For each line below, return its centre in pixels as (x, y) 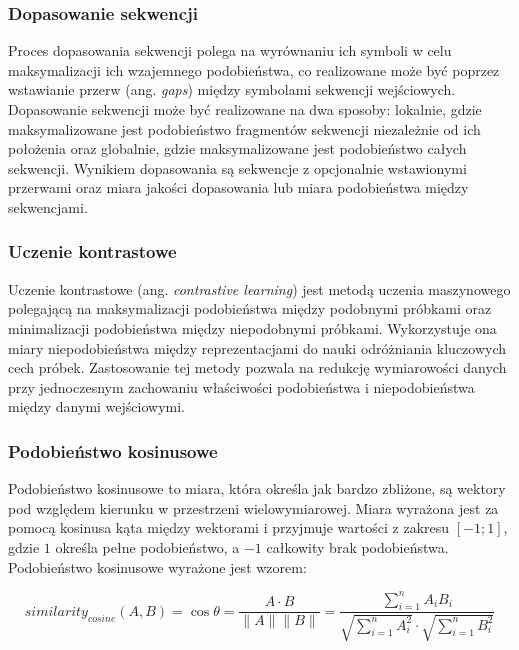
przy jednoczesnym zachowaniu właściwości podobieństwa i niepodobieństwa (241, 386)
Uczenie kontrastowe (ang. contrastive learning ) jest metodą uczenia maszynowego (259, 288)
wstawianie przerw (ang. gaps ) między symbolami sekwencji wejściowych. (232, 89)
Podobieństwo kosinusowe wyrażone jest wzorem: (157, 566)
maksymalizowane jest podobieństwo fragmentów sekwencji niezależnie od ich (244, 128)
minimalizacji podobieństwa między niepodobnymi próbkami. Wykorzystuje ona (252, 327)
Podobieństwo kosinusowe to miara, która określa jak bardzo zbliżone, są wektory (257, 488)
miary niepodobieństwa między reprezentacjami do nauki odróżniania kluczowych (257, 347)
